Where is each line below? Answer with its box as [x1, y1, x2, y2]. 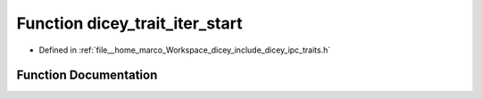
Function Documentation [16, 68, 158, 83]
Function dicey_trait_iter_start [16, 13, 243, 33]
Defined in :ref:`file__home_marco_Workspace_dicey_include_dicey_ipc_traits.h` [38, 45, 331, 55]
